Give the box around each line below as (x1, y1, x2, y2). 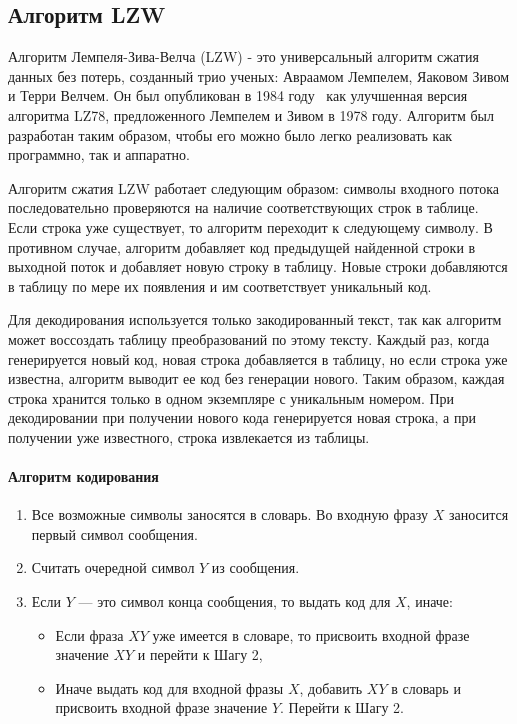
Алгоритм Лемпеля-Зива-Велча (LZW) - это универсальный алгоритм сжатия (8, 46, 479, 67)
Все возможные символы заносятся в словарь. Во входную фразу (31, 504, 428, 525)
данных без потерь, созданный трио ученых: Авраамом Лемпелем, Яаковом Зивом (8, 65, 510, 86)
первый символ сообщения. (31, 523, 198, 544)
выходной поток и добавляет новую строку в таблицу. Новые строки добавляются (8, 256, 508, 277)
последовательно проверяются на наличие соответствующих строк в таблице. (8, 197, 479, 218)
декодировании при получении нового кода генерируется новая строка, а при (8, 407, 476, 428)
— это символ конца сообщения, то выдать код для (78, 591, 391, 612)
